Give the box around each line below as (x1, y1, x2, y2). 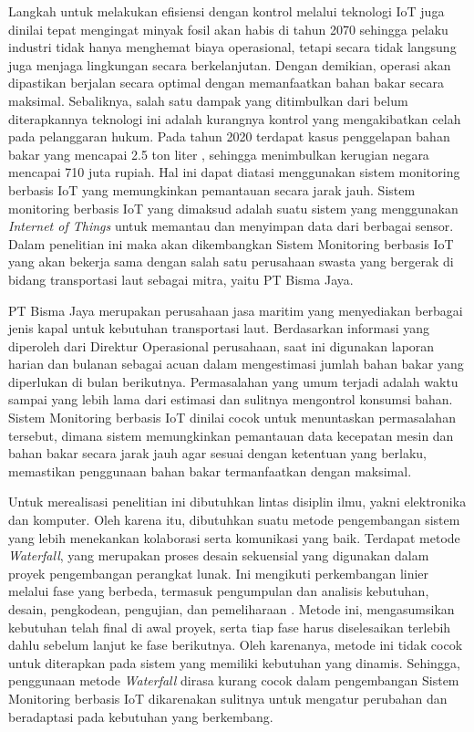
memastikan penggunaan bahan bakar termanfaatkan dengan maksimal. (8, 461, 412, 480)
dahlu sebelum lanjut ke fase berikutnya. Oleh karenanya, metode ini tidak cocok (8, 635, 463, 654)
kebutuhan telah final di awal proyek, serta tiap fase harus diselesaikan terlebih (8, 617, 451, 636)
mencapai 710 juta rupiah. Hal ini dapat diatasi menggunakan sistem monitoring (8, 162, 460, 182)
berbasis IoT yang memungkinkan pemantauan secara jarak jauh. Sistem (8, 180, 416, 199)
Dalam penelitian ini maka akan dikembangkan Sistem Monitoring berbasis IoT (8, 234, 454, 253)
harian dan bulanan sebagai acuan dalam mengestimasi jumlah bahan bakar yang (8, 354, 464, 373)
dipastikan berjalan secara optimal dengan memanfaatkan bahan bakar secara (8, 73, 444, 92)
